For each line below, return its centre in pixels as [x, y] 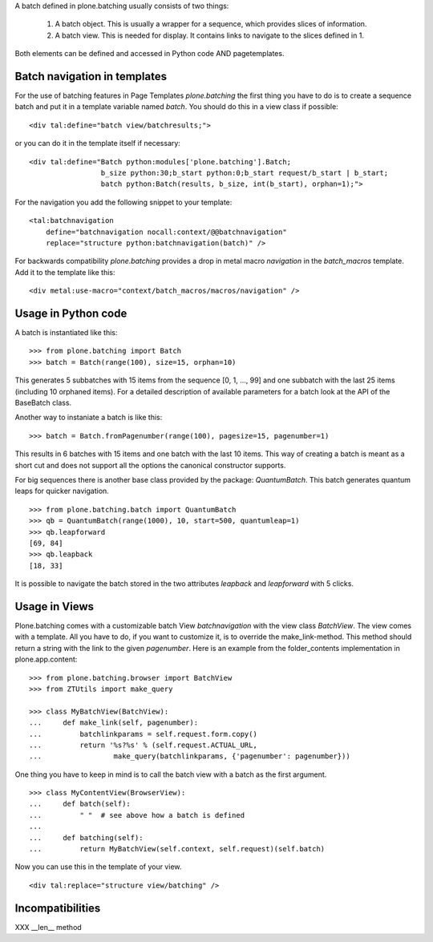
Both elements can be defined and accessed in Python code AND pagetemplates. [150, 54]
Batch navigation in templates [91, 76]
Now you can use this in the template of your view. [98, 867]
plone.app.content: [46, 659]
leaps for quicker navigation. [62, 491]
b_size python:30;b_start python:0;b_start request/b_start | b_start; [245, 173]
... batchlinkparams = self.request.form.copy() [144, 734]
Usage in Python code [71, 313]
